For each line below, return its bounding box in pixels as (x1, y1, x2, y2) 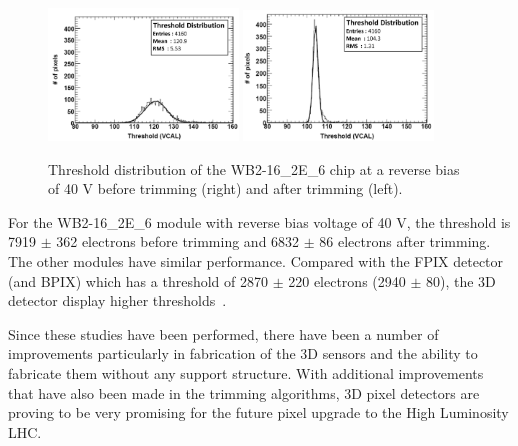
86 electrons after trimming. (319, 231, 491, 252)
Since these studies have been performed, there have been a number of (8, 323, 439, 344)
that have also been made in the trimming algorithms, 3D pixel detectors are (8, 382, 480, 403)
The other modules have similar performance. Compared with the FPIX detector (8, 251, 504, 272)
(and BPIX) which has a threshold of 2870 (8, 270, 268, 291)
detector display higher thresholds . (8, 290, 227, 311)
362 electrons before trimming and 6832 (56, 231, 300, 252)
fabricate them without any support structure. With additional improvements (8, 363, 484, 384)
